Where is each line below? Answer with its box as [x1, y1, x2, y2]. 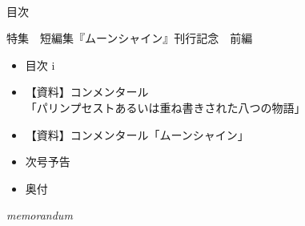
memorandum [6, 207, 73, 224]
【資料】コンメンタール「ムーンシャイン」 [25, 126, 249, 143]
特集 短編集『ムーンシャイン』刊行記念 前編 [6, 30, 253, 46]
